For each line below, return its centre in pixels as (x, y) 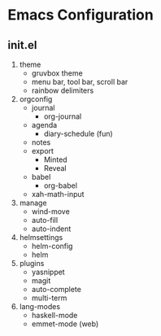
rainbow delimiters (63, 90)
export (43, 151)
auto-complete (57, 289)
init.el (22, 45)
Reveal (55, 168)
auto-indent (51, 229)
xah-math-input (58, 194)
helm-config (52, 246)
